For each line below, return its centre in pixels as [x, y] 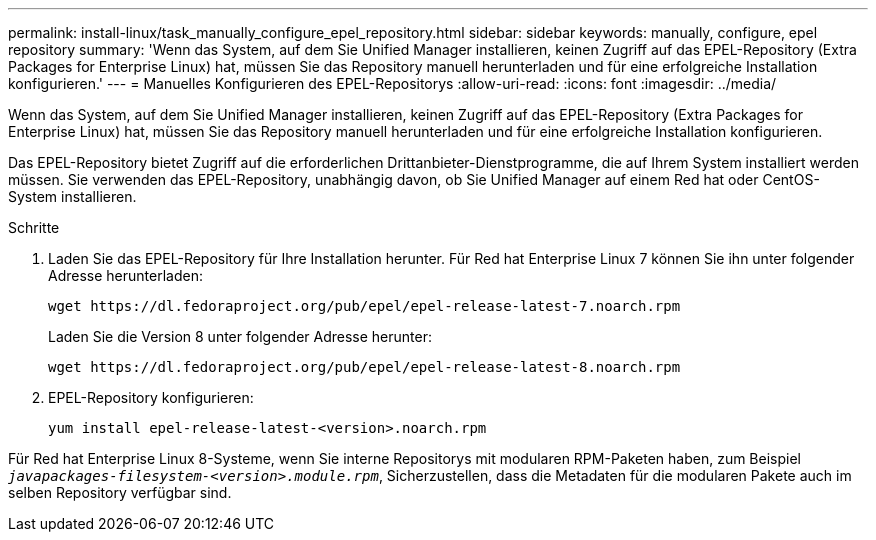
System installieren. [72, 196]
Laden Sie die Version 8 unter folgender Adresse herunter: [240, 336]
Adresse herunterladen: [125, 275]
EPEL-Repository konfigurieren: [151, 397]
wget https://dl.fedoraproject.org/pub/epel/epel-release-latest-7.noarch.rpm [364, 306]
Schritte [34, 227]
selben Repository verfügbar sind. [120, 492]
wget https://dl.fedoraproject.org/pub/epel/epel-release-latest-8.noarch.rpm [364, 367]
